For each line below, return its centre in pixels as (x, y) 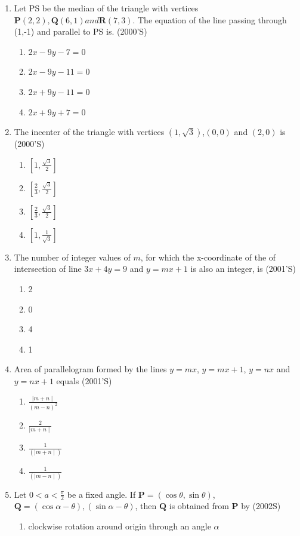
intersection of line (48, 269)
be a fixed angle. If (101, 494)
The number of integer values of (72, 257)
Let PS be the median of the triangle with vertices (106, 8)
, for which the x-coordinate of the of (208, 257)
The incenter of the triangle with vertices (89, 132)
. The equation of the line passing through (210, 19)
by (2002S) (261, 506)
